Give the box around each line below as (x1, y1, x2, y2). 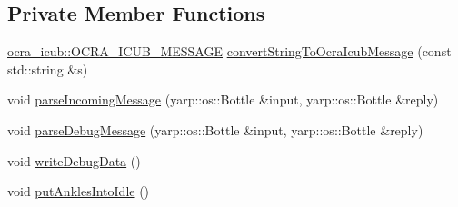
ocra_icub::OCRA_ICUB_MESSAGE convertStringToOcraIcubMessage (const (7, 42, 452, 61)
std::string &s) (7, 59, 88, 78)
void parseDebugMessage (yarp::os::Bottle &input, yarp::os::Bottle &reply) (7, 120, 423, 139)
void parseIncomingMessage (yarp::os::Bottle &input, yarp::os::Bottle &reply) (7, 90, 439, 109)
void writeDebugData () (7, 151, 141, 170)
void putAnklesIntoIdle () (7, 182, 150, 201)
